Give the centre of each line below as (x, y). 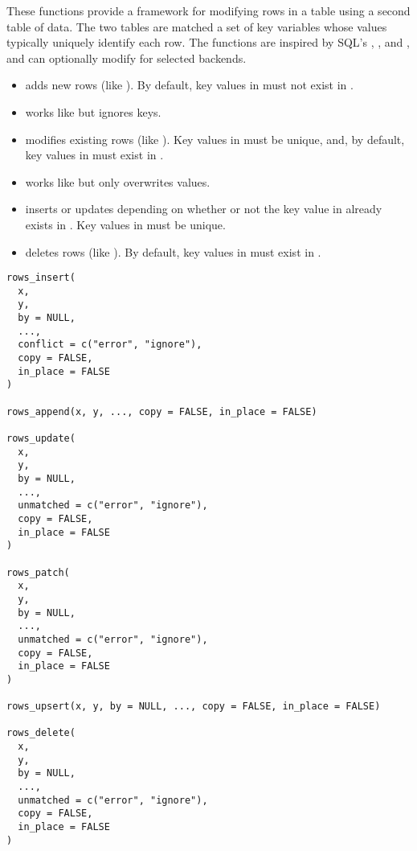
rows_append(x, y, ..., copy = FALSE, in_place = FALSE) (162, 411)
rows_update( (41, 438)
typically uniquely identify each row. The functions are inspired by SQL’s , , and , (208, 42)
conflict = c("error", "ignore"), (110, 345)
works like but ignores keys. (93, 111)
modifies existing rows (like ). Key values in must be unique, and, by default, (215, 139)
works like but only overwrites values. (118, 181)
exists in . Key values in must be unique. (125, 224)
